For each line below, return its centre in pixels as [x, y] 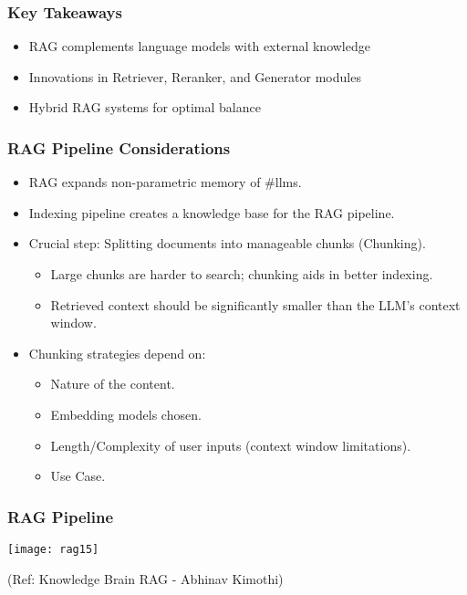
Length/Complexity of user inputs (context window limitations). [231, 445]
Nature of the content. [113, 384]
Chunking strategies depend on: [117, 353]
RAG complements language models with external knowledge [199, 46]
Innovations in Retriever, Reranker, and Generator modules [195, 76]
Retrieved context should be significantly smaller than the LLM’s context [255, 304]
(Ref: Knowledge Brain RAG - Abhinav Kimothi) [145, 578]
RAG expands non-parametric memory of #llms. [165, 182]
